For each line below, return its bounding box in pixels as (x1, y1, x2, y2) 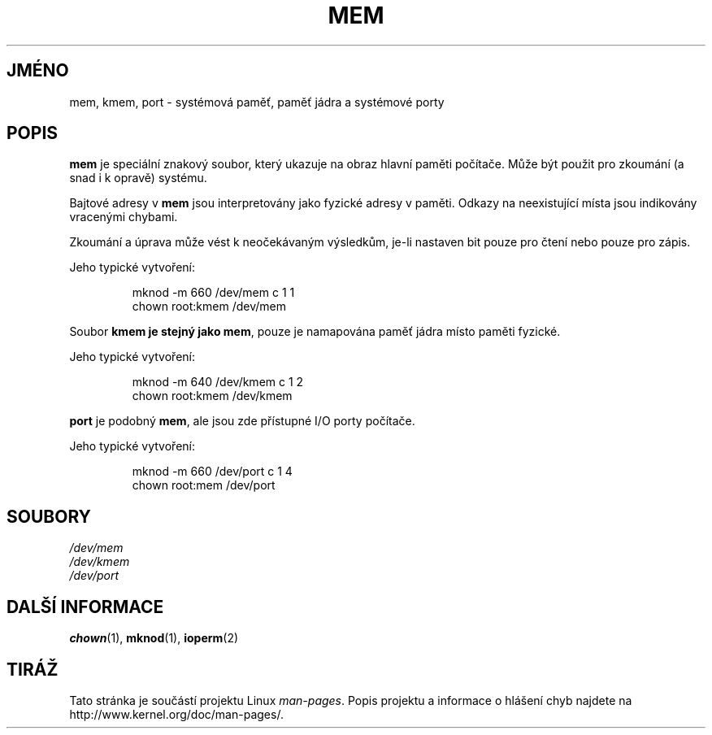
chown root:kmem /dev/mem (132, 299, 286, 314)
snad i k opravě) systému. (69, 171, 207, 185)
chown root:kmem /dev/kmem (132, 389, 293, 403)
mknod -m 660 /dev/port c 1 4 (132, 464, 293, 479)
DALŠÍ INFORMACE (7, 596, 164, 617)
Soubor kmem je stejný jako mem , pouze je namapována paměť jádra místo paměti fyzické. (69, 324, 561, 339)
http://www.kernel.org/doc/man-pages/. (69, 707, 284, 721)
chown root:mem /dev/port (132, 478, 276, 493)
